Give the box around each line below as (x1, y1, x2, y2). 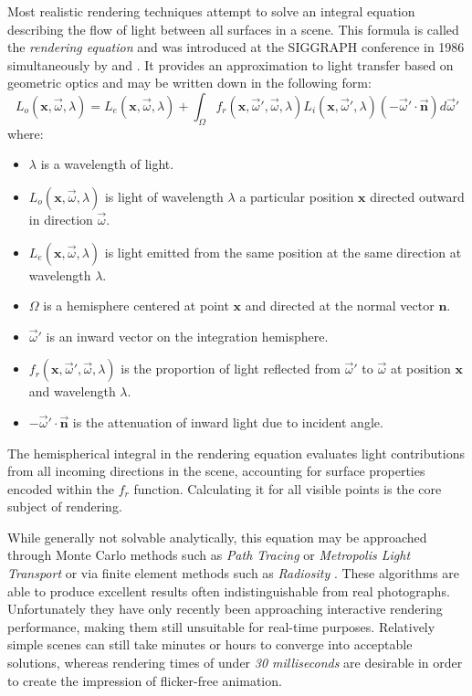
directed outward (370, 186, 465, 206)
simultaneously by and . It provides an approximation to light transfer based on (7, 55, 454, 74)
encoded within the (7, 479, 115, 498)
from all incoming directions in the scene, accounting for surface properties (7, 461, 425, 480)
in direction (28, 209, 93, 228)
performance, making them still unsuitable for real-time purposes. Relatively (7, 617, 435, 636)
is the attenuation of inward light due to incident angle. (72, 412, 383, 431)
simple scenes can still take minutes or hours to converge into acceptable (7, 635, 413, 654)
